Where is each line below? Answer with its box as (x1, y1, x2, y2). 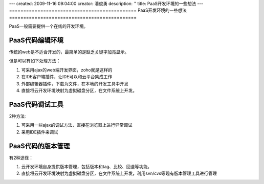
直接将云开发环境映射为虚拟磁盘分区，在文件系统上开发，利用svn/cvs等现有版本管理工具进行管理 (21, 170, 217, 176)
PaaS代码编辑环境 (9, 36, 64, 44)
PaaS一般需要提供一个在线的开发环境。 (9, 23, 88, 29)
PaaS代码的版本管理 (9, 142, 70, 150)
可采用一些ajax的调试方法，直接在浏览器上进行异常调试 (21, 122, 132, 128)
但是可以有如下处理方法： (9, 58, 61, 64)
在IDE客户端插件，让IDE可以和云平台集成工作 (21, 74, 112, 80)
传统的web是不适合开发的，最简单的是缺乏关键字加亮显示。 (9, 49, 129, 55)
